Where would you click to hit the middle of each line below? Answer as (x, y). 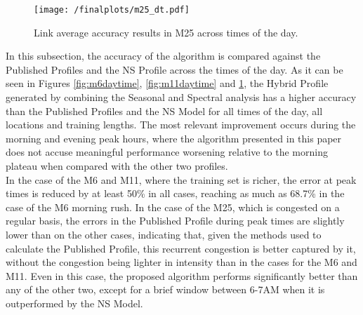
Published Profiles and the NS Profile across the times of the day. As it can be (174, 69)
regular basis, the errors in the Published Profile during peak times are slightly (175, 221)
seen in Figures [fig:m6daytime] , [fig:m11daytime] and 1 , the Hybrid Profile (167, 83)
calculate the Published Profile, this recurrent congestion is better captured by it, (181, 248)
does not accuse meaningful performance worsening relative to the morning (167, 152)
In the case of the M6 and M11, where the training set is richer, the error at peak (181, 179)
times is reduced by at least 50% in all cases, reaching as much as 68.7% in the (175, 193)
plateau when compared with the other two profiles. (117, 166)
